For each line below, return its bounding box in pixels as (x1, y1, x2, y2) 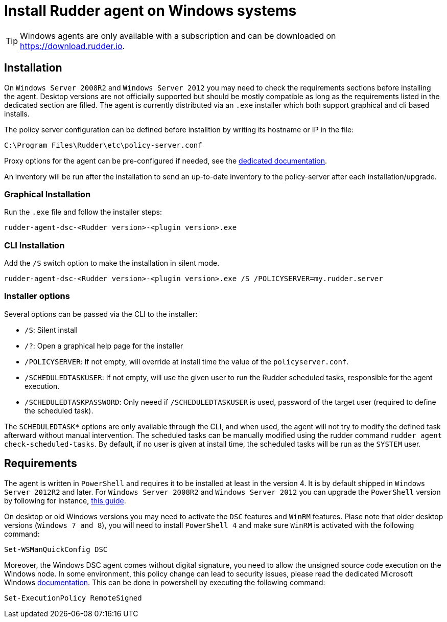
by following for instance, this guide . (4, 496, 126, 505)
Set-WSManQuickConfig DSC (4, 545, 108, 554)
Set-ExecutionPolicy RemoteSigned (4, 593, 142, 602)
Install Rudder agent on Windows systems (4, 2, 297, 19)
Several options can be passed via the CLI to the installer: (4, 309, 198, 318)
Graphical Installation (4, 189, 91, 199)
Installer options (4, 291, 70, 302)
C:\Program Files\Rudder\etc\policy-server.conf (4, 141, 202, 149)
